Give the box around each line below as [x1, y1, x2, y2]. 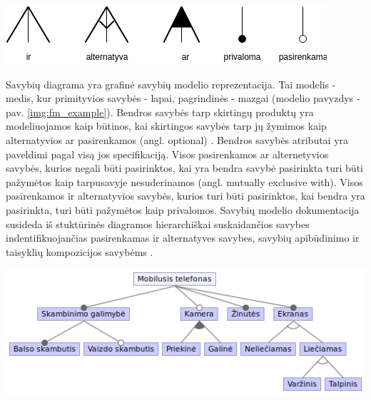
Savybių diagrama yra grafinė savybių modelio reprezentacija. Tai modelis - [6, 76, 336, 91]
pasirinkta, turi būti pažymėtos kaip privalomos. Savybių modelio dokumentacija [6, 202, 360, 217]
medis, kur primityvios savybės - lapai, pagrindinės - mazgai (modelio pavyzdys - [6, 91, 360, 106]
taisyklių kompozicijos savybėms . [6, 244, 153, 259]
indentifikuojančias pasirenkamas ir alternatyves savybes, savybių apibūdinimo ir [6, 230, 360, 245]
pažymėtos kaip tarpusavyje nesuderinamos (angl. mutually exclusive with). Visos [6, 174, 363, 189]
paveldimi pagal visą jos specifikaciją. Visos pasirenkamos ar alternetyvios [6, 146, 329, 161]
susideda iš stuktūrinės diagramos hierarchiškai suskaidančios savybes [6, 216, 310, 231]
